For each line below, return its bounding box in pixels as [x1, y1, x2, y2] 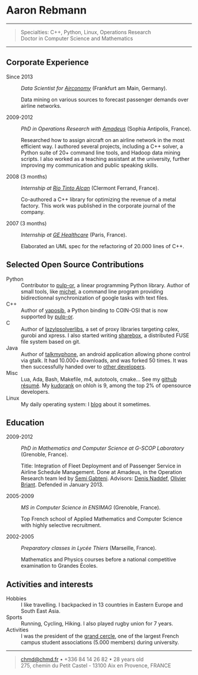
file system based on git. [21, 338, 81, 345]
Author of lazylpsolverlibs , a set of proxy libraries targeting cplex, [21, 325, 180, 332]
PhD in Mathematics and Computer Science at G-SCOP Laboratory [21, 444, 184, 452]
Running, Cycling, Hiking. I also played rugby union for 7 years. [21, 620, 174, 627]
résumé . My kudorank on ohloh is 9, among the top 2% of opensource [21, 381, 192, 389]
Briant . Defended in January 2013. [21, 481, 104, 488]
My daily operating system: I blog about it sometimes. [21, 400, 151, 407]
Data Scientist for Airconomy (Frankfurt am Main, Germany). [21, 84, 167, 91]
